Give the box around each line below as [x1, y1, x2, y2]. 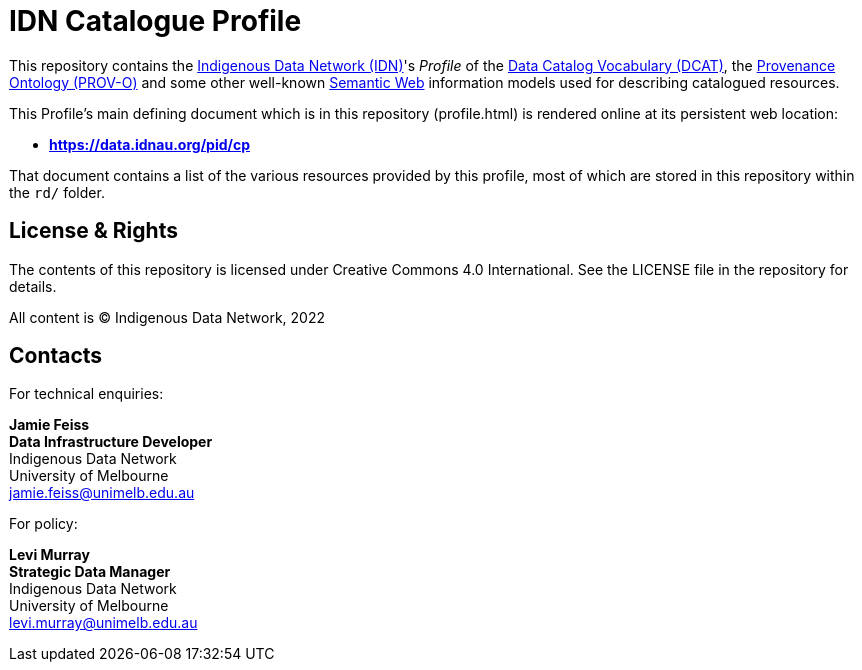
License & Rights [9, 218, 178, 244]
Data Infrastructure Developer [9, 433, 213, 451]
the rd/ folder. [9, 183, 105, 201]
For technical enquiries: [9, 385, 164, 403]
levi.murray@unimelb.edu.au [9, 614, 198, 632]
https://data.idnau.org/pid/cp [49, 135, 251, 153]
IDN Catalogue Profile [9, 4, 302, 38]
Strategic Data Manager [9, 563, 171, 581]
